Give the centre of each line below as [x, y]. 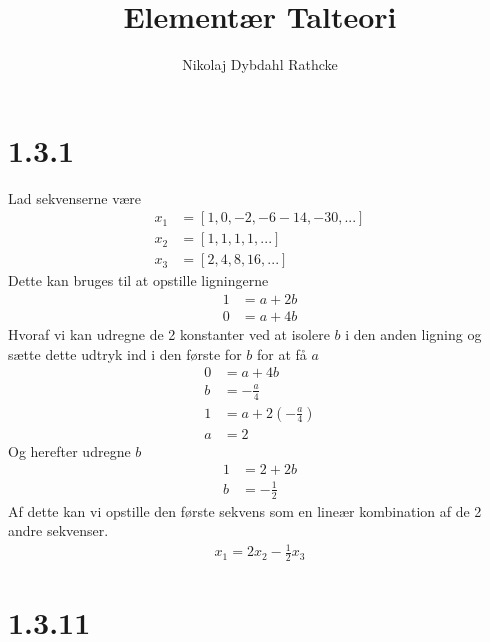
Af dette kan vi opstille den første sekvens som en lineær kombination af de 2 [245, 510]
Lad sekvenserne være [75, 197]
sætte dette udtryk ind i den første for [125, 353]
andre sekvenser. [58, 530]
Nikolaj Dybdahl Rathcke [260, 64]
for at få [281, 353]
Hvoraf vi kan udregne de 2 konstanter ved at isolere [169, 334]
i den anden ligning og [413, 334]
